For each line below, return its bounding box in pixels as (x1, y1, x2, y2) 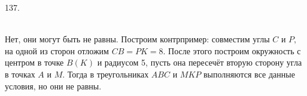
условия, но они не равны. (5, 79, 102, 92)
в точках (5, 67, 35, 80)
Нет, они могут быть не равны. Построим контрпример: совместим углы (5, 33, 270, 45)
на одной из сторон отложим (5, 44, 109, 57)
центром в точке (5, 56, 64, 69)
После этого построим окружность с (168, 44, 301, 57)
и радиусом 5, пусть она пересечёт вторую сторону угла (97, 56, 302, 69)
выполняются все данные (203, 67, 295, 80)
